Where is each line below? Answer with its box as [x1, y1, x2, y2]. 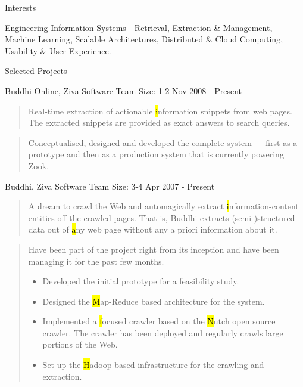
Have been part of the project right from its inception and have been [28, 243, 279, 255]
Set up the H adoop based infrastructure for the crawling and [42, 358, 264, 371]
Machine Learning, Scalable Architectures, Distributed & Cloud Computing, [5, 33, 283, 45]
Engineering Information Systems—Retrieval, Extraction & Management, [5, 21, 273, 33]
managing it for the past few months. [28, 255, 164, 267]
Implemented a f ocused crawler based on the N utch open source [42, 315, 276, 327]
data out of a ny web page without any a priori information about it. [28, 223, 277, 236]
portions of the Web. [42, 338, 118, 351]
